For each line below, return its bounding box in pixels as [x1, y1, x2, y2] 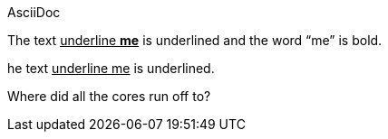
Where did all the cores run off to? [7, 88, 211, 104]
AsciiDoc [7, 5, 61, 20]
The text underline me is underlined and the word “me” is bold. [7, 32, 383, 48]
